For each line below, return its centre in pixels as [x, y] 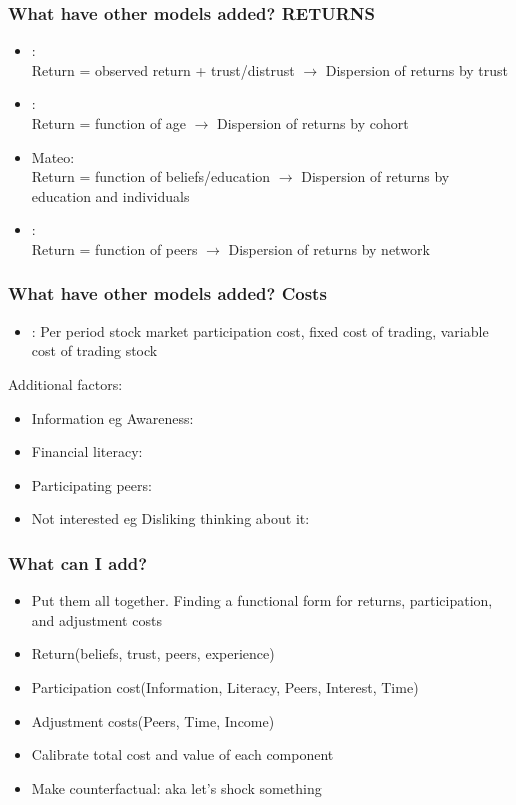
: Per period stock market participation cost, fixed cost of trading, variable [260, 330]
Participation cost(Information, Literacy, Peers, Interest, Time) [225, 686]
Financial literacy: [87, 451]
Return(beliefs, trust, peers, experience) [153, 653]
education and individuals [110, 195]
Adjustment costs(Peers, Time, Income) [153, 720]
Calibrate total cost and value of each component [182, 754]
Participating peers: [91, 484]
